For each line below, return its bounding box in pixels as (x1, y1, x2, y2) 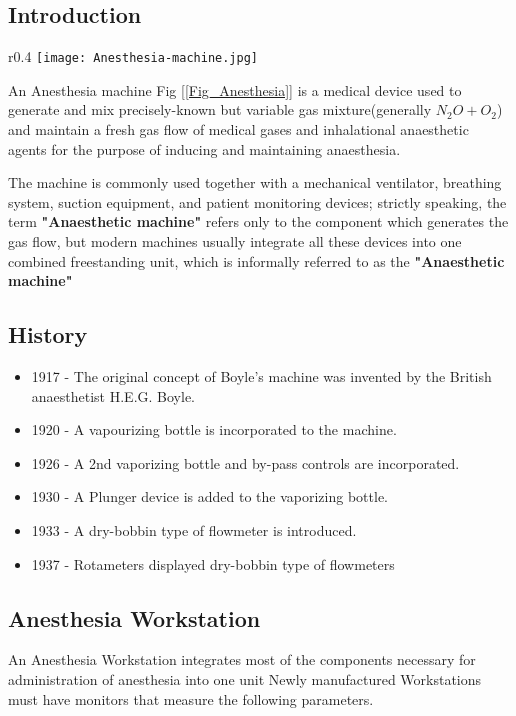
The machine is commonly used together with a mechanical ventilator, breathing (8, 172, 502, 193)
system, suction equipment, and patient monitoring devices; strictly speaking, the (8, 191, 507, 212)
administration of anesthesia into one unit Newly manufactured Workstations (8, 668, 482, 689)
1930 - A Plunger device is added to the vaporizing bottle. (31, 486, 388, 507)
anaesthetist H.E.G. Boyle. (31, 385, 195, 406)
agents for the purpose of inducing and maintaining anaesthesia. (8, 138, 401, 159)
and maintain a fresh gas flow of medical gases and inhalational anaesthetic (8, 119, 469, 140)
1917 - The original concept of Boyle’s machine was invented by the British (31, 366, 492, 386)
